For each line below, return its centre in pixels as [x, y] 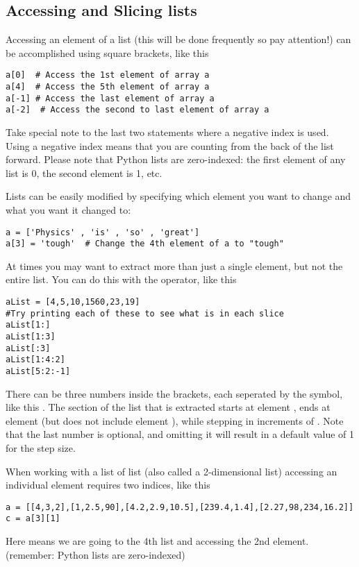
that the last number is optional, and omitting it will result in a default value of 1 [180, 434]
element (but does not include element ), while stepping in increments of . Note [175, 420]
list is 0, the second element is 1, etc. [84, 172]
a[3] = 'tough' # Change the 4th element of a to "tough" [145, 244]
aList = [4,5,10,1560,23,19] [73, 302]
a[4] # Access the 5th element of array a [108, 87]
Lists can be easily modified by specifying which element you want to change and [178, 196]
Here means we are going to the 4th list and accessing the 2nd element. [157, 541]
